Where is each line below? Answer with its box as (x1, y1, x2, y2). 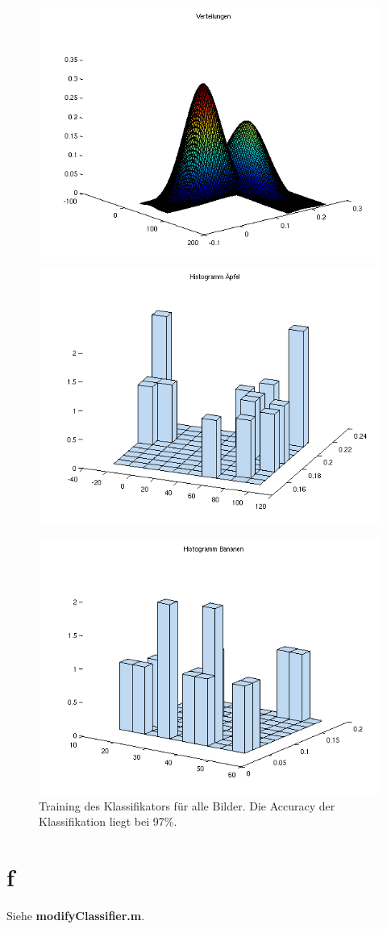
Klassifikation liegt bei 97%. (39, 813, 177, 830)
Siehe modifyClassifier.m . (6, 907, 145, 924)
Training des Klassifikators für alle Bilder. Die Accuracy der (39, 797, 335, 814)
